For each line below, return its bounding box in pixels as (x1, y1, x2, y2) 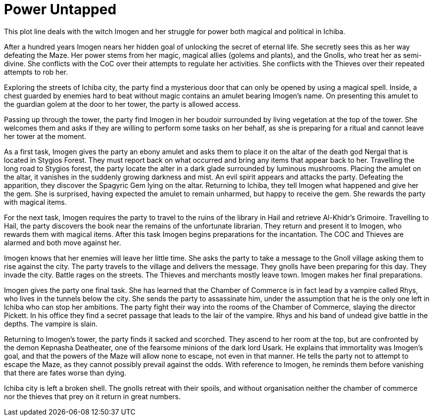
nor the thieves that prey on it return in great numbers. (4, 392, 181, 401)
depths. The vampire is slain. (4, 319, 98, 328)
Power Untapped (4, 1, 117, 18)
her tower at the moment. (4, 132, 87, 140)
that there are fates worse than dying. (4, 368, 127, 377)
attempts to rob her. (4, 67, 68, 76)
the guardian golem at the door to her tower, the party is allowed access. (4, 99, 241, 108)
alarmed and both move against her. (4, 238, 121, 247)
